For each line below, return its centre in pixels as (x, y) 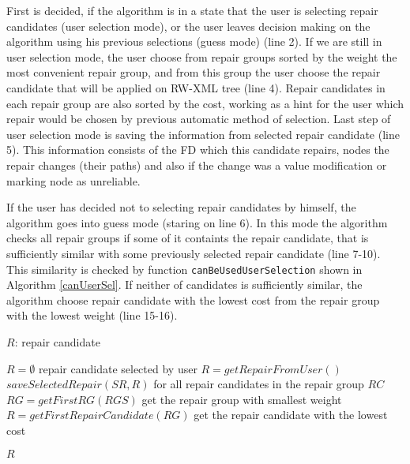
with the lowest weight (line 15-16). (92, 315)
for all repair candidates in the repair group (259, 384)
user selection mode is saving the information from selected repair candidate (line (203, 134)
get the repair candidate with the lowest (291, 415)
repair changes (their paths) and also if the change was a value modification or (197, 165)
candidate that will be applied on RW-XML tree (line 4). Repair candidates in (196, 87)
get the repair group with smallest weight (242, 399)
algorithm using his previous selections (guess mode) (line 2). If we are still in (194, 41)
